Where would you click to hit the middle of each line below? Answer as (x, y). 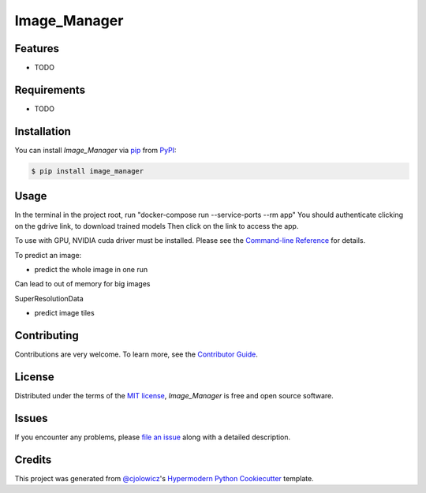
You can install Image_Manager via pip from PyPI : (95, 150)
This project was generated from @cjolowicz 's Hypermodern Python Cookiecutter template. (164, 478)
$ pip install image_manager (88, 171)
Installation (43, 131)
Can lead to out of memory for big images (82, 284)
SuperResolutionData (49, 298)
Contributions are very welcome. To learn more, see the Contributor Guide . (136, 354)
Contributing (47, 335)
